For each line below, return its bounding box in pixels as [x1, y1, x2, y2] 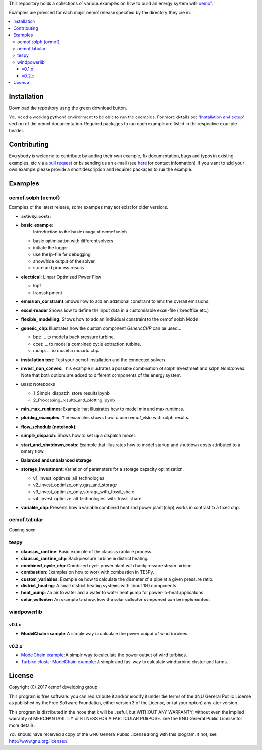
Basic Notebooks [21, 381, 55, 387]
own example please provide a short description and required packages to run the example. [9, 167, 193, 172]
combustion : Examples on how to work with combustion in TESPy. [21, 569, 155, 575]
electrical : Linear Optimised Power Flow [21, 274, 102, 280]
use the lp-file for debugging [33, 251, 91, 257]
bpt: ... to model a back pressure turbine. [33, 334, 115, 340]
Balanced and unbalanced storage [21, 457, 92, 463]
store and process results [33, 265, 84, 271]
